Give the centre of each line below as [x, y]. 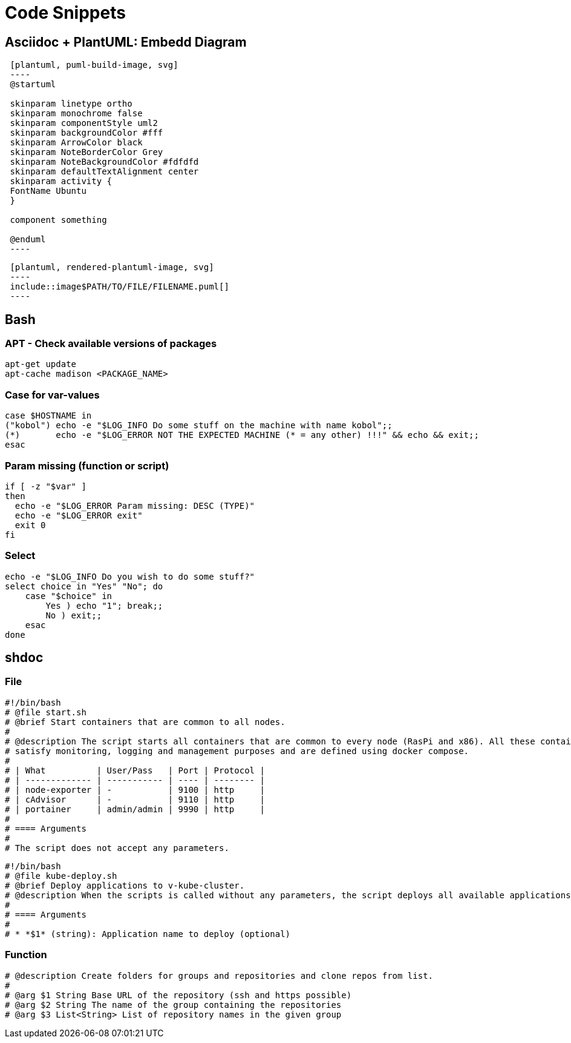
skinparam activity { [61, 181]
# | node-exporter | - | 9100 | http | [135, 790]
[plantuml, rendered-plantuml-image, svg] [112, 267]
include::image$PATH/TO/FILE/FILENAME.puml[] [119, 287]
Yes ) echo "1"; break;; [104, 605]
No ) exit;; [74, 615]
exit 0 [30, 525]
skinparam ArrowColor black [76, 143]
